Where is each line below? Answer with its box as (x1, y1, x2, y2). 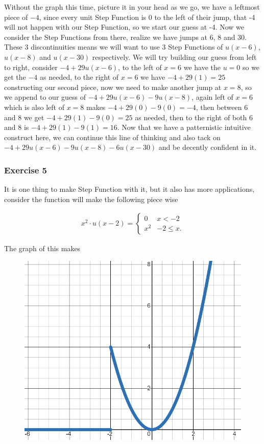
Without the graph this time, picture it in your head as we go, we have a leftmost (4, 2, 260, 12)
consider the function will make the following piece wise (4, 193, 178, 204)
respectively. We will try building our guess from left (92, 51, 257, 62)
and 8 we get (4, 112, 44, 122)
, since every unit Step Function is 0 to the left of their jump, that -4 (39, 11, 255, 22)
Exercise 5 (4, 163, 47, 176)
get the (4, 72, 26, 82)
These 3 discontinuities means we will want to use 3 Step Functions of (4, 41, 223, 52)
